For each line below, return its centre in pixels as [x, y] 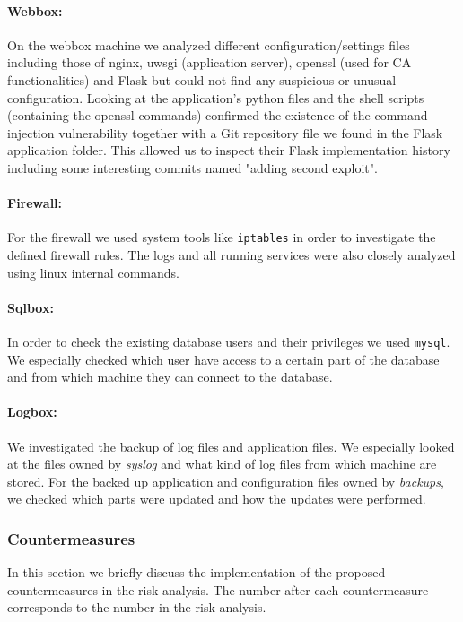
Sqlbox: [31, 307]
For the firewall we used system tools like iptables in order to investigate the [222, 237]
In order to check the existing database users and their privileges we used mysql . [229, 341]
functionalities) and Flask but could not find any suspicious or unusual [202, 79]
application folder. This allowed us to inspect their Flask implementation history [229, 150]
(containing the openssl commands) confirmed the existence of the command [218, 115]
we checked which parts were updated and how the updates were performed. [217, 499]
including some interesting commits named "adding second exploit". [192, 167]
